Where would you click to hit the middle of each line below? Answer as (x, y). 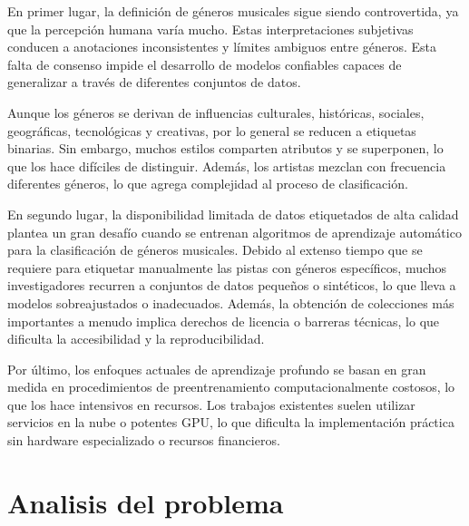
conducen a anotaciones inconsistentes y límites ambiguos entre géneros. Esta (222, 47)
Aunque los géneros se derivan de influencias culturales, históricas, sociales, (216, 112)
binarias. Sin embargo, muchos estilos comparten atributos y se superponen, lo (225, 148)
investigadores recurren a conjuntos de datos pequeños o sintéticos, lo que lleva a (232, 285)
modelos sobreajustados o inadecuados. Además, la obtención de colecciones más (231, 302)
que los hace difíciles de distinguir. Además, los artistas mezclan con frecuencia (227, 166)
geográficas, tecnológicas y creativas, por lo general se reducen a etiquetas (212, 130)
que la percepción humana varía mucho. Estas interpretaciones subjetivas (210, 29)
